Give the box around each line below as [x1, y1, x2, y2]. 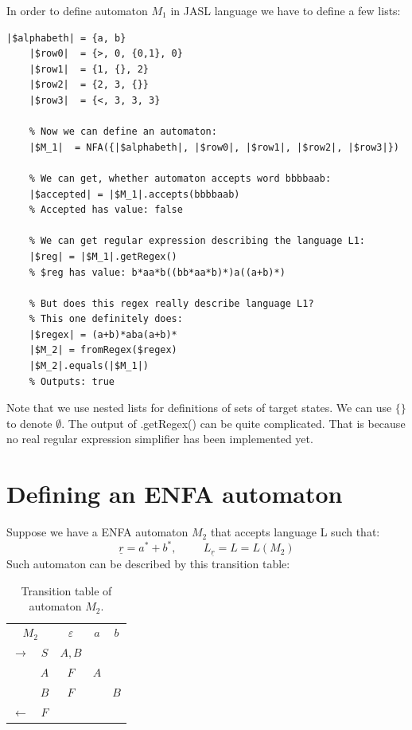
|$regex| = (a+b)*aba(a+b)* [29, 328, 177, 340]
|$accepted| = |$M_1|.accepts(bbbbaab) [29, 188, 240, 200]
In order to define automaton [6, 2, 148, 18]
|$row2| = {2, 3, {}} [29, 79, 149, 91]
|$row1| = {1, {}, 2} [29, 63, 149, 75]
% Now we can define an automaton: [29, 126, 217, 138]
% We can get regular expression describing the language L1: [29, 235, 366, 247]
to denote [6, 414, 52, 431]
